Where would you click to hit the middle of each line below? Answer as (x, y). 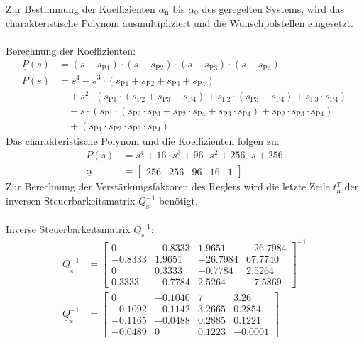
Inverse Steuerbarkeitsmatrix (68, 229)
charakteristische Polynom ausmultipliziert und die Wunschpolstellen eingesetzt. (180, 22)
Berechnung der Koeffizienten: (71, 50)
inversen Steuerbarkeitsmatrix (71, 201)
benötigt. (178, 201)
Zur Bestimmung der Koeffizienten (81, 9)
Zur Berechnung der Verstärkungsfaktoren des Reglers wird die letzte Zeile (168, 186)
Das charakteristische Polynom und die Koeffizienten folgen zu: (143, 140)
